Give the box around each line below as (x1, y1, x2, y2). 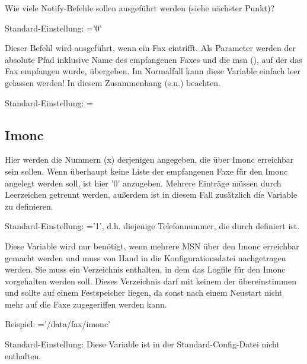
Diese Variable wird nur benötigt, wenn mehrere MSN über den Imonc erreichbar (5, 239, 299, 252)
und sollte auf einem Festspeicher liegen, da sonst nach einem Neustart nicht (5, 286, 283, 299)
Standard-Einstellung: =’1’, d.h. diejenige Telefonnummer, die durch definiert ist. (5, 220, 300, 232)
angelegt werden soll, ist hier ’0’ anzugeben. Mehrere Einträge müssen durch (5, 176, 282, 189)
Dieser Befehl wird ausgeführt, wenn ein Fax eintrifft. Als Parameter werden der (5, 42, 296, 54)
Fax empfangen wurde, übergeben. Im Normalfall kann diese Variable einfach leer (5, 65, 301, 77)
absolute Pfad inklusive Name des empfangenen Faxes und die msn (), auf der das (5, 53, 302, 65)
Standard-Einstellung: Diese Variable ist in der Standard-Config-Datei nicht (5, 338, 280, 350)
